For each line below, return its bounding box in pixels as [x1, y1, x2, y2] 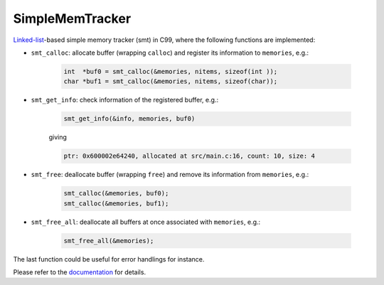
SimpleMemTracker [13, 11, 132, 26]
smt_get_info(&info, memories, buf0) [63, 114, 196, 123]
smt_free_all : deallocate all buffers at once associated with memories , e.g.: [31, 217, 261, 226]
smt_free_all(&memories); [63, 237, 154, 244]
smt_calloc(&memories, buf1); [63, 199, 169, 208]
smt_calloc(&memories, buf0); [63, 189, 169, 198]
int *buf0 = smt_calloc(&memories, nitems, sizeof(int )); [63, 68, 278, 75]
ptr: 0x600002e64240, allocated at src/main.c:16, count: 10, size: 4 [63, 152, 316, 160]
